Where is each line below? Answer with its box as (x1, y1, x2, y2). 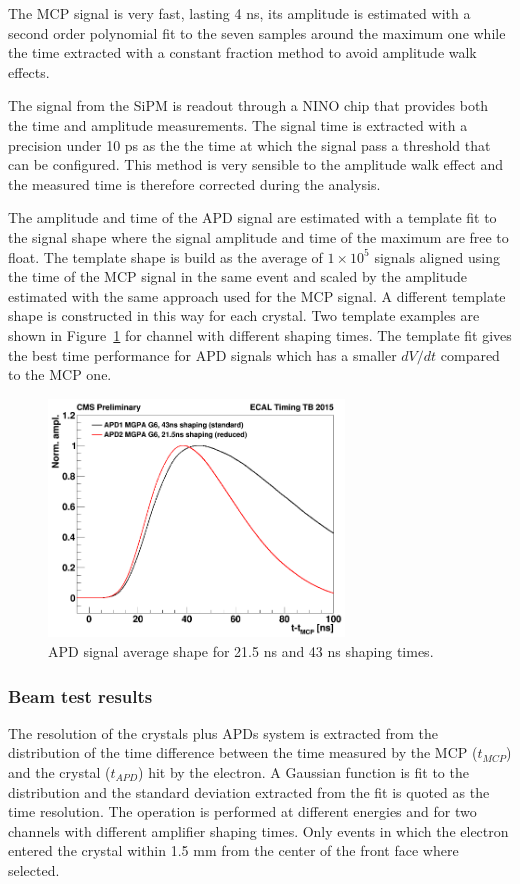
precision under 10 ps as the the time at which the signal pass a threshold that (8, 134, 491, 155)
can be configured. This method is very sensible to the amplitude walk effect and (8, 154, 504, 175)
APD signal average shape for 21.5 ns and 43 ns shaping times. (48, 641, 434, 662)
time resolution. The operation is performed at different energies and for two (8, 801, 477, 822)
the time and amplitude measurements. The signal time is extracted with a (8, 114, 468, 135)
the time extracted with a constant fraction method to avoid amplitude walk (8, 42, 477, 63)
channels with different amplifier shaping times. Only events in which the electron (8, 820, 509, 841)
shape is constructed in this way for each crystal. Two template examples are (8, 305, 480, 326)
